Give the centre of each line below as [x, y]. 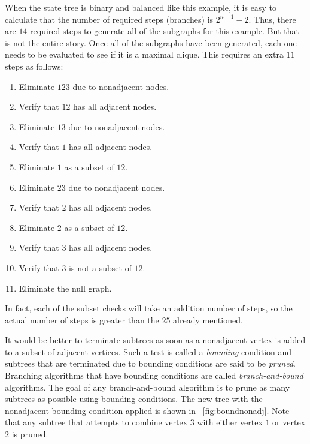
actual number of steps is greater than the [82, 319]
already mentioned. [208, 319]
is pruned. [30, 434]
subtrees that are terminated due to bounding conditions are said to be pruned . [150, 363]
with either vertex [230, 422]
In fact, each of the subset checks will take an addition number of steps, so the [149, 308]
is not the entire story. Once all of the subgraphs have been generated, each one [151, 42]
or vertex [289, 422]
